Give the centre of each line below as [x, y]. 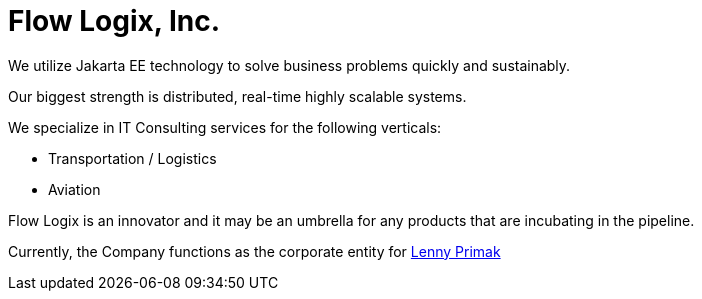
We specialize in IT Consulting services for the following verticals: [225, 127]
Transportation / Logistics [132, 158]
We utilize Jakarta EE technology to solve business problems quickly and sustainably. [289, 65]
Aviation [74, 189]
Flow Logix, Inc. [114, 21]
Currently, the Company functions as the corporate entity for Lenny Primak [254, 251]
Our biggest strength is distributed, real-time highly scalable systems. [237, 96]
